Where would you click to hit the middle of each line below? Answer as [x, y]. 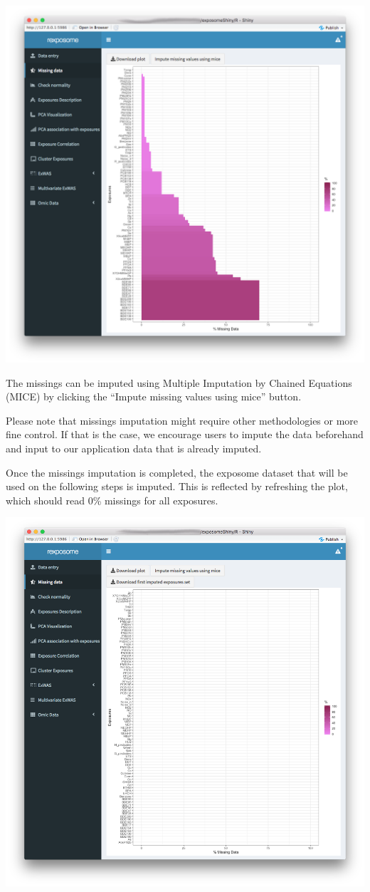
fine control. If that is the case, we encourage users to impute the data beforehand [185, 434]
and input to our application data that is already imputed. [134, 448]
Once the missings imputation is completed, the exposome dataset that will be [177, 472]
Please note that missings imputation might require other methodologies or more [182, 420]
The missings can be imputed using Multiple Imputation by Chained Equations [179, 382]
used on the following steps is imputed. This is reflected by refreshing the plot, [177, 486]
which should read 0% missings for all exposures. [112, 500]
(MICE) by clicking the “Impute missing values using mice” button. [154, 396]
